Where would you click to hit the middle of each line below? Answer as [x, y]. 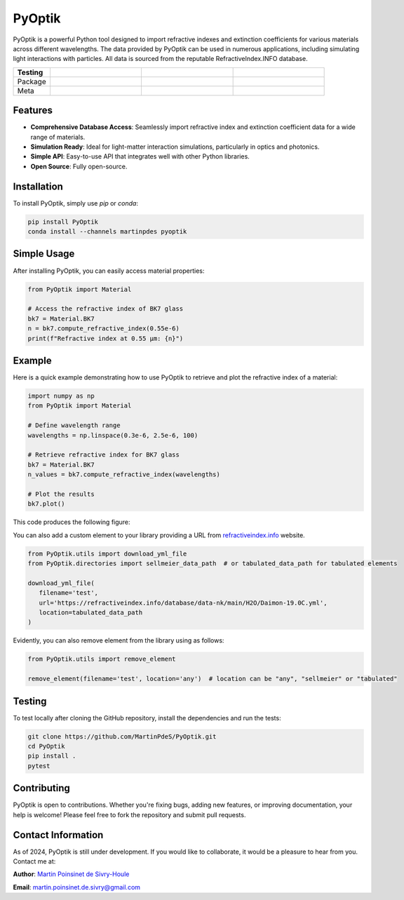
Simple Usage [44, 254]
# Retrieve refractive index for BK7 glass [104, 455]
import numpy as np [61, 396]
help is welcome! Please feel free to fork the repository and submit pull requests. [129, 814]
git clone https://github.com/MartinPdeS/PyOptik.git [122, 736]
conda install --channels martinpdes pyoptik [107, 232]
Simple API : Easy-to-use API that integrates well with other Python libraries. [140, 156]
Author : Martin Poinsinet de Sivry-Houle [71, 874]
